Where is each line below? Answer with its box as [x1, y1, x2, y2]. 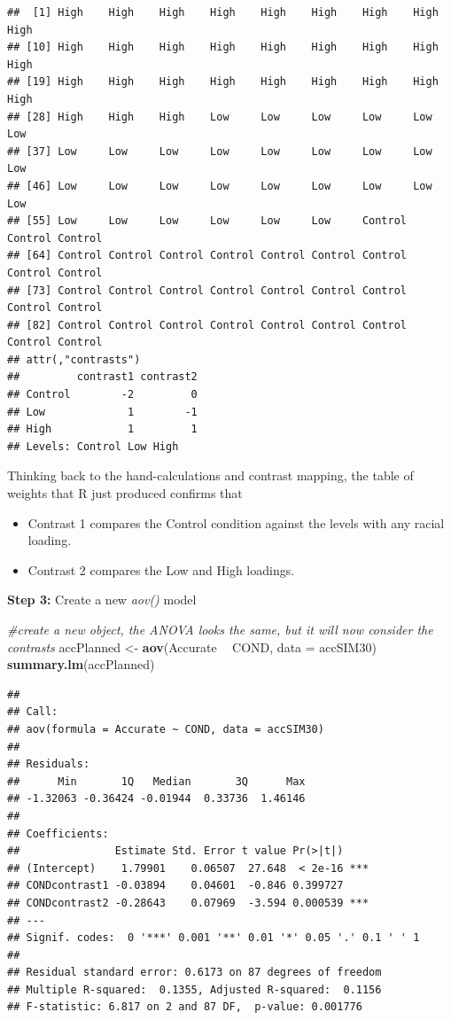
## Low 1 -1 [7, 405, 198, 418]
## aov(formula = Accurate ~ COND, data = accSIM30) [7, 722, 324, 736]
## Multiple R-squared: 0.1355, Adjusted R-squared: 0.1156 [7, 983, 382, 996]
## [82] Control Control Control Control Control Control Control [7, 318, 408, 331]
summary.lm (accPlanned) [7, 655, 155, 674]
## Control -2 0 [7, 388, 198, 401]
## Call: [7, 705, 58, 719]
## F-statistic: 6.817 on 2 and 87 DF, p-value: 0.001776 [7, 1001, 362, 1014]
